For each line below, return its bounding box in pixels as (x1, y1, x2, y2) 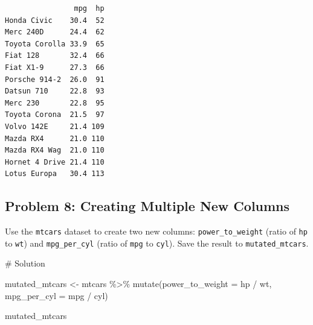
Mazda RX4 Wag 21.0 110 (5, 146, 105, 155)
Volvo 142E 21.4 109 (5, 122, 105, 131)
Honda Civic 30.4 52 (5, 16, 105, 25)
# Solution (5, 257, 45, 270)
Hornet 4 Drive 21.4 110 (5, 157, 105, 166)
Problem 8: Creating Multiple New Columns (5, 197, 290, 215)
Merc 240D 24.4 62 (5, 28, 105, 37)
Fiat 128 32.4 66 (5, 51, 105, 60)
